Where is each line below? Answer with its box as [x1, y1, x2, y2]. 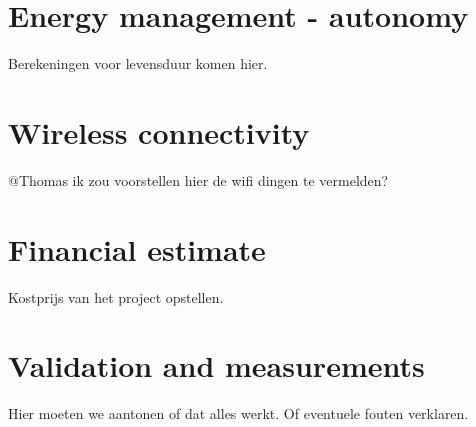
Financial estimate [8, 228, 266, 269]
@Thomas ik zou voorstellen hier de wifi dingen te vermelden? [8, 169, 389, 190]
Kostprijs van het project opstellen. [8, 286, 224, 307]
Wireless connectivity [8, 111, 310, 152]
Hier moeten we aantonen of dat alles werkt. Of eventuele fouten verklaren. [8, 403, 469, 424]
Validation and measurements [8, 345, 425, 386]
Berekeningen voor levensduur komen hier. [8, 53, 268, 74]
